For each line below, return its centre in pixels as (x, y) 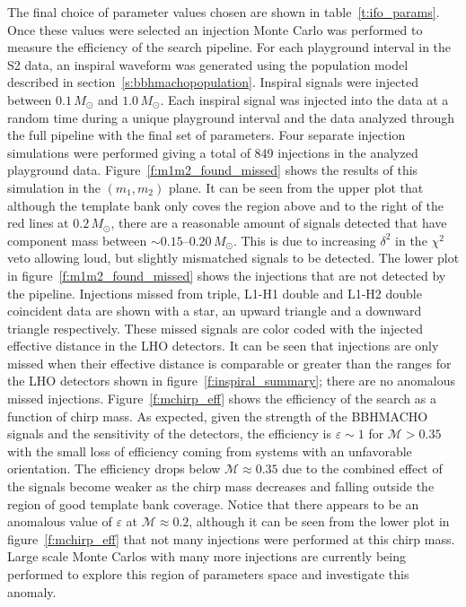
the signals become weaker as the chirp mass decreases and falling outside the (221, 486)
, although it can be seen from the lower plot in (319, 521)
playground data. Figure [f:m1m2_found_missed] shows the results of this (213, 170)
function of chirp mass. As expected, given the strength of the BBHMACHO (218, 416)
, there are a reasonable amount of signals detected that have (279, 223)
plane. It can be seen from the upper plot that (296, 187)
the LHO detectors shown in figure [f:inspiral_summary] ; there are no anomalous (232, 381)
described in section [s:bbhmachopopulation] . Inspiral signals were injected (213, 82)
